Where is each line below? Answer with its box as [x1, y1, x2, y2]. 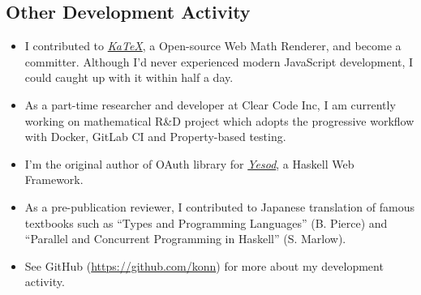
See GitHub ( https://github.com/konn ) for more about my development [24, 257, 384, 274]
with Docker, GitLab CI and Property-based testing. [24, 128, 286, 145]
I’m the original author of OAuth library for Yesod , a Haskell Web [24, 155, 354, 172]
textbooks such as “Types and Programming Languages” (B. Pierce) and [24, 214, 388, 231]
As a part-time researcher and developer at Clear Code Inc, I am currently [24, 96, 396, 113]
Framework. [24, 171, 84, 188]
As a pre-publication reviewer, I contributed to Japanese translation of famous [24, 198, 415, 215]
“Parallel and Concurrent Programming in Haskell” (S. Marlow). [24, 230, 346, 247]
